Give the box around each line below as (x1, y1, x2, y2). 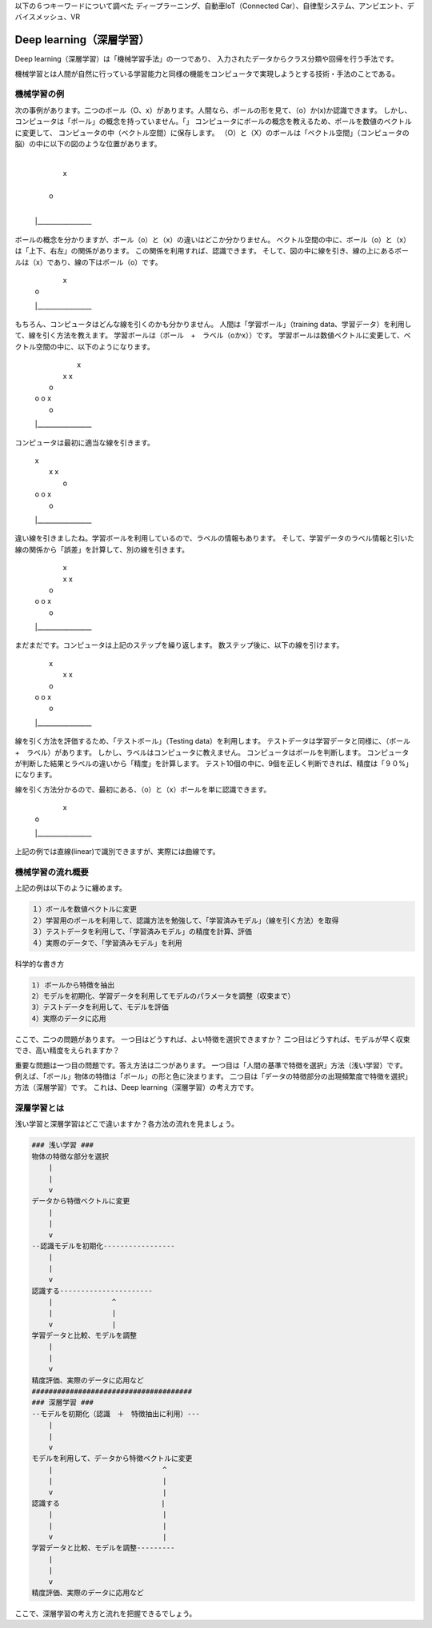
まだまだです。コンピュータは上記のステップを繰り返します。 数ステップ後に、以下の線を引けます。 (14, 640, 344, 650)
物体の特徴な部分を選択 (31, 1151, 110, 1161)
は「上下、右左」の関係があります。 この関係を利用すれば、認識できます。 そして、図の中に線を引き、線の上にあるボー (14, 246, 409, 256)
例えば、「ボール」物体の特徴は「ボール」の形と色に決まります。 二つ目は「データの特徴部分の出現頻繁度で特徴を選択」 (14, 1071, 412, 1081)
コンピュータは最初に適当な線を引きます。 (14, 437, 155, 447)
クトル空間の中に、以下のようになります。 (14, 341, 155, 351)
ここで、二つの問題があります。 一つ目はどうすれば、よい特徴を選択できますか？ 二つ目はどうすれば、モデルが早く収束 (14, 1034, 410, 1043)
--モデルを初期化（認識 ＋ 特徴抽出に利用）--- (31, 1409, 200, 1419)
